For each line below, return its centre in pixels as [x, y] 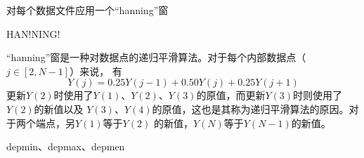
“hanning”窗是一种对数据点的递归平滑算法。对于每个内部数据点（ [156, 57]
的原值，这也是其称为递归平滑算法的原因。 [251, 108]
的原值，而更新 [231, 95]
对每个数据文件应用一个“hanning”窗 [87, 10]
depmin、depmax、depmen [66, 146]
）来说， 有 [96, 71]
